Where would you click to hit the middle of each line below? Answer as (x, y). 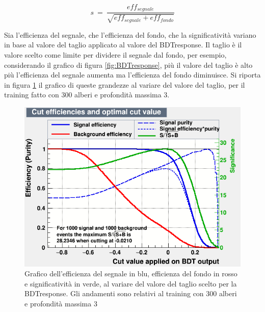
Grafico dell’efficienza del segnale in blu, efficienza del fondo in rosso (131, 274)
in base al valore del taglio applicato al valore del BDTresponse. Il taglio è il (123, 45)
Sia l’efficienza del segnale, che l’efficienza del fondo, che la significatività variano (130, 34)
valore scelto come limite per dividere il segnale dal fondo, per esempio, (115, 55)
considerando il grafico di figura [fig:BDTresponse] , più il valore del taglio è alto (128, 64)
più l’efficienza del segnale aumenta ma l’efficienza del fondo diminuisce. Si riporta (132, 75)
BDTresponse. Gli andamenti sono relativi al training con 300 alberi (131, 293)
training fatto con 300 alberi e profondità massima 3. (87, 95)
